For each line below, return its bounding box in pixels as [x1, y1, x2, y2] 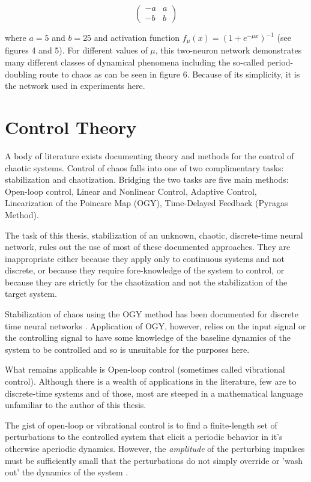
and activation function [94, 31, 180, 43]
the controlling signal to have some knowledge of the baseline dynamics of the [5, 331, 291, 344]
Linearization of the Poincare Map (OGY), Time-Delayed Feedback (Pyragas [5, 197, 288, 209]
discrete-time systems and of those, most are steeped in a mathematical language [5, 386, 303, 399]
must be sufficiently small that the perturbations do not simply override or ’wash [5, 454, 303, 466]
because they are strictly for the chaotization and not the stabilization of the [5, 275, 288, 288]
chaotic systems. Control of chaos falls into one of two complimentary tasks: [5, 161, 284, 174]
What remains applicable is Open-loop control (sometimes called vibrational [5, 363, 285, 376]
